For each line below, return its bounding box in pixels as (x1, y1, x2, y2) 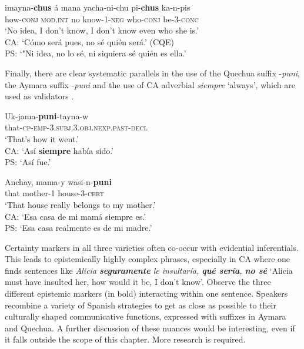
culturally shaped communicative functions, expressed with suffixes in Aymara (5, 310, 286, 323)
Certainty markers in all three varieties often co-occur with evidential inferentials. (5, 241, 299, 253)
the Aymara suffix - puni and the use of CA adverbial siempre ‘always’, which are (5, 78, 295, 90)
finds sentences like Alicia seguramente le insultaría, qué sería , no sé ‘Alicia (5, 264, 293, 276)
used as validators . (5, 90, 74, 102)
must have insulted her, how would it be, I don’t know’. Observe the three (5, 276, 271, 288)
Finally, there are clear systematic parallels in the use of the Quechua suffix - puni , (5, 66, 300, 79)
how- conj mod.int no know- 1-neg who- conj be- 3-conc (5, 12, 199, 25)
